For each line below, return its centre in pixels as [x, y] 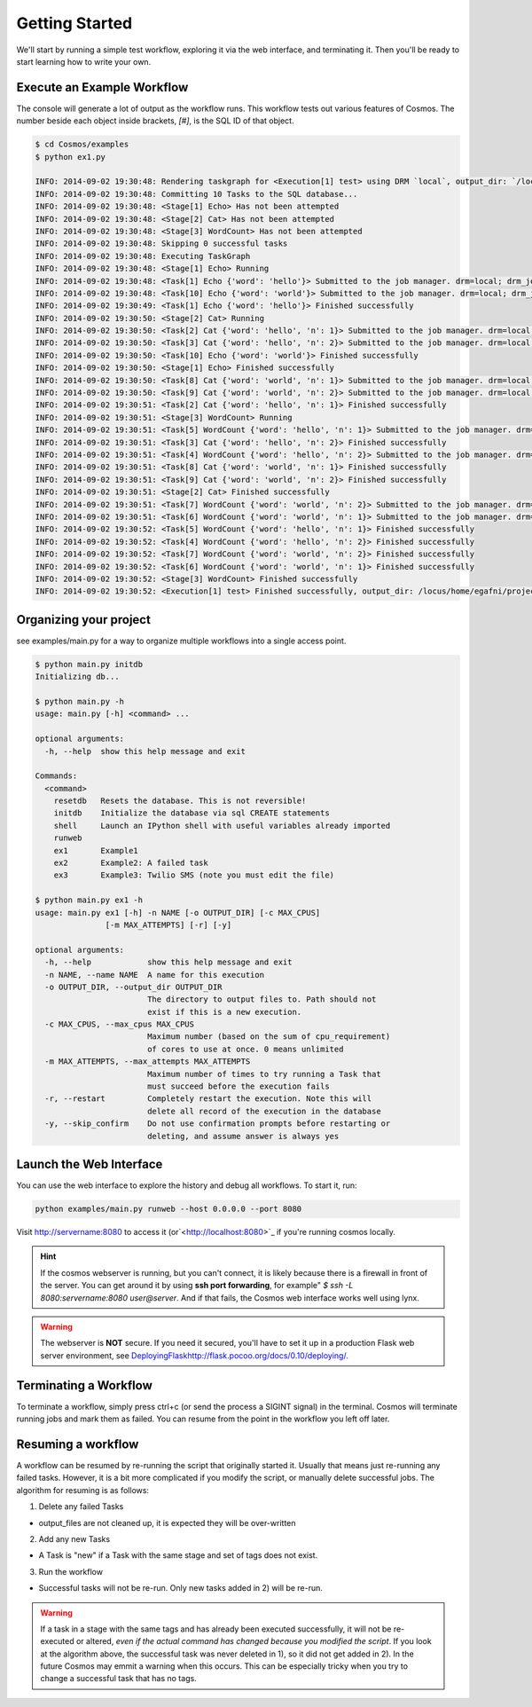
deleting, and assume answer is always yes [243, 1136]
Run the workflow [71, 1571]
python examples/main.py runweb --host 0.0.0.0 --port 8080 [168, 1209]
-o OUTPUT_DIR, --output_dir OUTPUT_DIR [133, 987]
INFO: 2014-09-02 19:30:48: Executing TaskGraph [143, 256]
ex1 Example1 [96, 850]
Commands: [56, 776]
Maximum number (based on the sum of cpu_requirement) [269, 1037]
